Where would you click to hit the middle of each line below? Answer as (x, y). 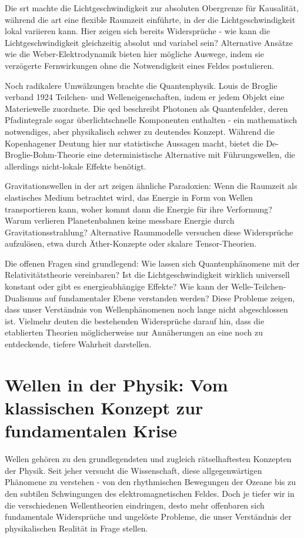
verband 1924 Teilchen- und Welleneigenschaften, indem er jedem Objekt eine (145, 97)
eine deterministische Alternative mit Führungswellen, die (191, 155)
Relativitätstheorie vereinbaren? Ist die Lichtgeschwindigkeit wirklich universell (147, 275)
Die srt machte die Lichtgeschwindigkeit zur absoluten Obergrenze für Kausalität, (152, 8)
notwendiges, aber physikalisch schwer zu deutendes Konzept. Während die (140, 131)
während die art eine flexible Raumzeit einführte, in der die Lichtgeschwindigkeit (150, 19)
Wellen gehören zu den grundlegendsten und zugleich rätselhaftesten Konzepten (148, 459)
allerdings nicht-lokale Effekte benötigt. (76, 166)
